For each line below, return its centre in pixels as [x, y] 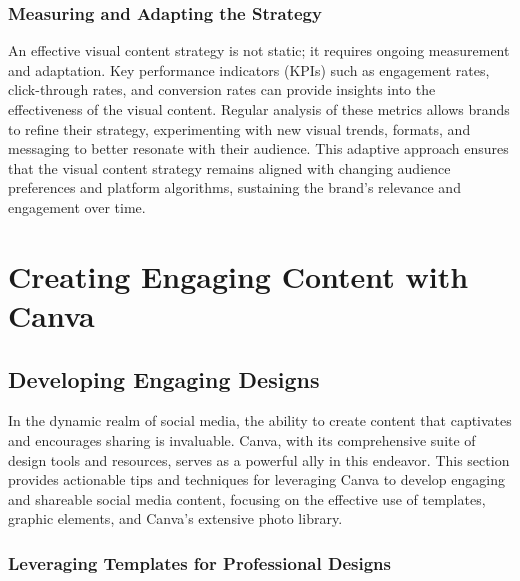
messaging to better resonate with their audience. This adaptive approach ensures [258, 148]
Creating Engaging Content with [238, 275]
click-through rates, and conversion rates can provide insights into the [222, 89]
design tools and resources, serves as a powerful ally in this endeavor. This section [259, 459]
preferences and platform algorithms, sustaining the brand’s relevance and [234, 187]
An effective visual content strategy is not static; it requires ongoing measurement [259, 50]
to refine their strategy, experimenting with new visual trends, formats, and [239, 128]
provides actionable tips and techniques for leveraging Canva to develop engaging [256, 479]
